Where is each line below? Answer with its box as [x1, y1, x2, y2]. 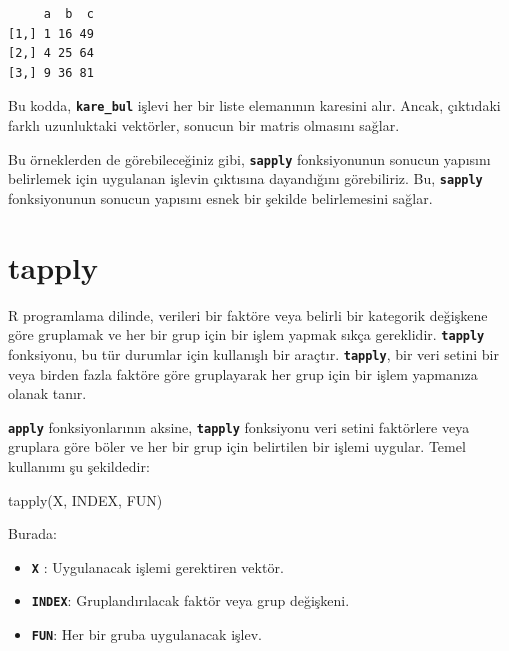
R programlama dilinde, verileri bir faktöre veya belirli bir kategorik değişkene [8, 304, 488, 325]
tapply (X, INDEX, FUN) [8, 489, 163, 510]
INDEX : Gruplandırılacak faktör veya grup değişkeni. [31, 590, 350, 611]
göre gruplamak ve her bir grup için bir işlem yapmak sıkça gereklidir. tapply [8, 324, 485, 345]
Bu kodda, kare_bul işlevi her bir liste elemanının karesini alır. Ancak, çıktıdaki [8, 95, 501, 116]
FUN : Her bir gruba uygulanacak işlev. [31, 624, 262, 645]
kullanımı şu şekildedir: [8, 456, 150, 476]
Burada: [8, 523, 57, 544]
